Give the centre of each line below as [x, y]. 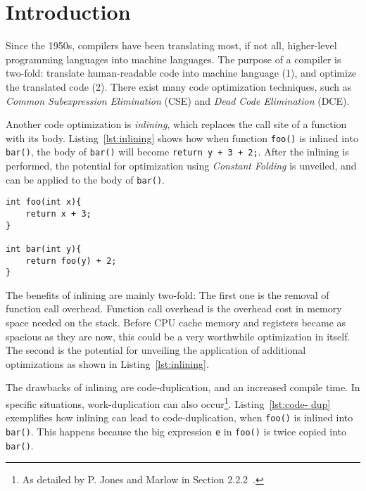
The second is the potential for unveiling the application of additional [156, 350]
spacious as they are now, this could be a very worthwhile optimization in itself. [178, 336]
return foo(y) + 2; [71, 261]
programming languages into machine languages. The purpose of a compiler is [173, 59]
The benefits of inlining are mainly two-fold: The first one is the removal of [168, 294]
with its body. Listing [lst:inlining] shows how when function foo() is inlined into [182, 138]
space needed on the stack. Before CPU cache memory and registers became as [176, 323]
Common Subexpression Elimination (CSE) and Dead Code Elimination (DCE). [178, 100]
